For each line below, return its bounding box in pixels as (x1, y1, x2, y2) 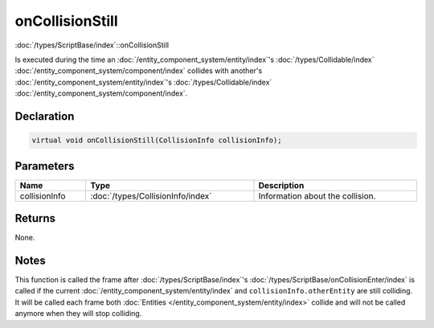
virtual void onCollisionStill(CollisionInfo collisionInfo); (31, 136, 282, 145)
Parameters (14, 159, 75, 173)
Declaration (14, 109, 75, 123)
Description (258, 179, 305, 191)
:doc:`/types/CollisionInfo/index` (90, 190, 212, 201)
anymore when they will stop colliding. (14, 309, 142, 318)
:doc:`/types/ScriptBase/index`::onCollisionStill (14, 40, 169, 50)
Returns (14, 211, 56, 225)
